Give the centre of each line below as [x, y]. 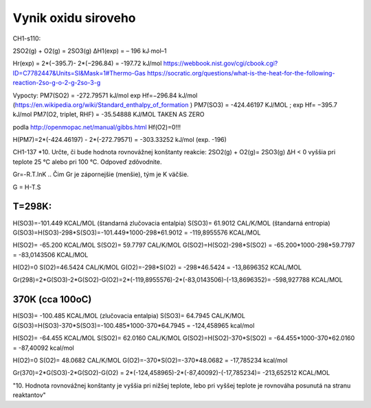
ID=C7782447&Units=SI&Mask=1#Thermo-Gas [79, 73]
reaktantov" [29, 395]
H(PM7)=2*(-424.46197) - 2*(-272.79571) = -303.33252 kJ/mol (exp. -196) [120, 140]
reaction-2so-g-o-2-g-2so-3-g [57, 83]
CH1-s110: [27, 38]
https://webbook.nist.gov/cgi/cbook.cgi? [221, 63]
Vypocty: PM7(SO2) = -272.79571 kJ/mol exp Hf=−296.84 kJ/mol [105, 95]
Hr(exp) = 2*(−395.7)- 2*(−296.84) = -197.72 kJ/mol [87, 63]
